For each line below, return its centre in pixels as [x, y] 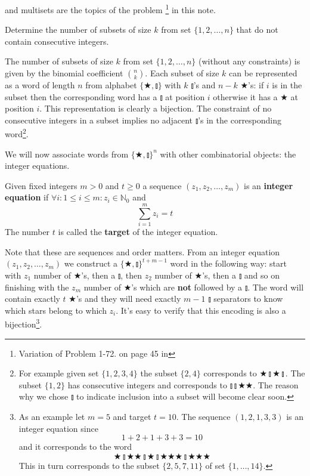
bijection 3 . [24, 323]
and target [132, 416]
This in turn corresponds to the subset [89, 465]
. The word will [276, 287]
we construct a [91, 263]
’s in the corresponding [240, 120]
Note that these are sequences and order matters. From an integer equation [142, 251]
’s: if [256, 85]
